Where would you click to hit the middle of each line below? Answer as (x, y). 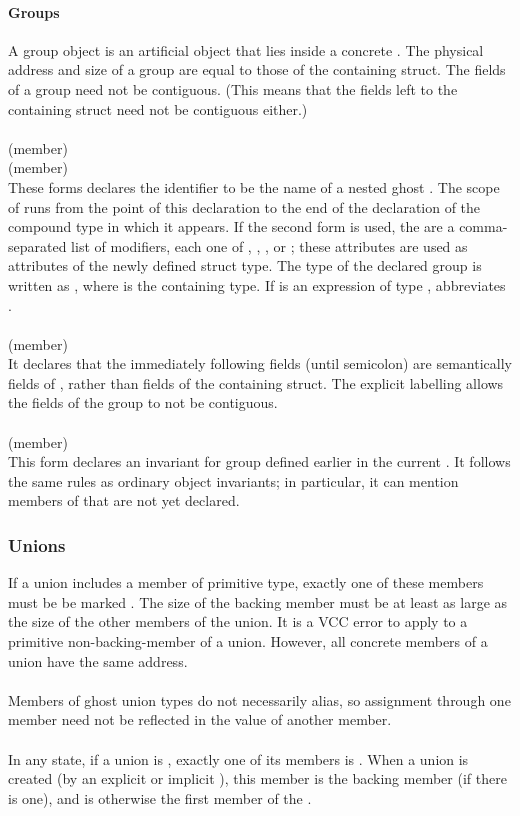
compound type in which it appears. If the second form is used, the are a (231, 226)
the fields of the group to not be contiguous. (143, 402)
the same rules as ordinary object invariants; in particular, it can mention (233, 480)
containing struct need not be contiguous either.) (158, 108)
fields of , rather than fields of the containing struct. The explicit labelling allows (256, 382)
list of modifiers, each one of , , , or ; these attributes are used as (269, 245)
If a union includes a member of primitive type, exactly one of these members (246, 582)
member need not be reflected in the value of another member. (200, 719)
